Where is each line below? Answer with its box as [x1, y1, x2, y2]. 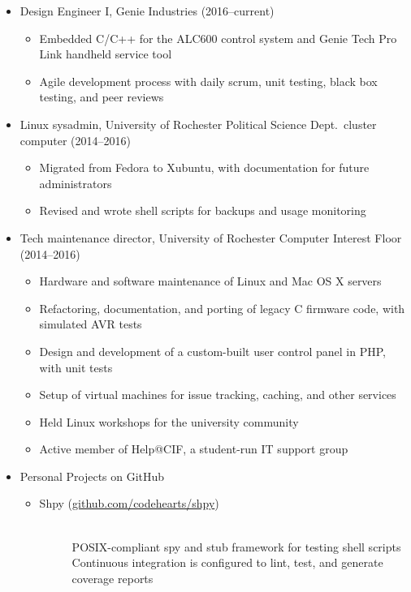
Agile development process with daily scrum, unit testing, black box [39, 72, 378, 89]
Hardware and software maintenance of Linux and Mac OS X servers [39, 272, 382, 290]
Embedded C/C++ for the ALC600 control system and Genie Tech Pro [39, 29, 397, 46]
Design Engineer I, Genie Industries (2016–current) [19, 2, 275, 19]
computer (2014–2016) [19, 131, 131, 148]
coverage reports [71, 569, 154, 586]
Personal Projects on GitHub [19, 467, 165, 484]
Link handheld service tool [39, 45, 172, 62]
